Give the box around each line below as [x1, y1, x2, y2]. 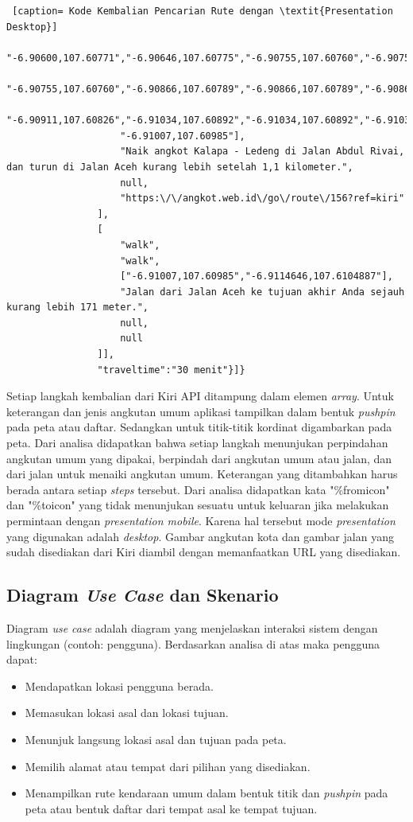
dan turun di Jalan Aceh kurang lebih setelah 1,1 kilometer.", [6, 161, 353, 173]
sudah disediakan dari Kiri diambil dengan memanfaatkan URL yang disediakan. [6, 543, 401, 560]
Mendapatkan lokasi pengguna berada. [25, 677, 214, 694]
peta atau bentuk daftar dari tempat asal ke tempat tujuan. [25, 800, 318, 816]
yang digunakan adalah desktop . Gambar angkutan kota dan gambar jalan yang [6, 528, 394, 544]
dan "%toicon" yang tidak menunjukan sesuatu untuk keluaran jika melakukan [6, 497, 389, 513]
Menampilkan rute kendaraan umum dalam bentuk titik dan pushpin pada [25, 785, 388, 801]
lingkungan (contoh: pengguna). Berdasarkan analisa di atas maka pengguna [6, 635, 380, 652]
